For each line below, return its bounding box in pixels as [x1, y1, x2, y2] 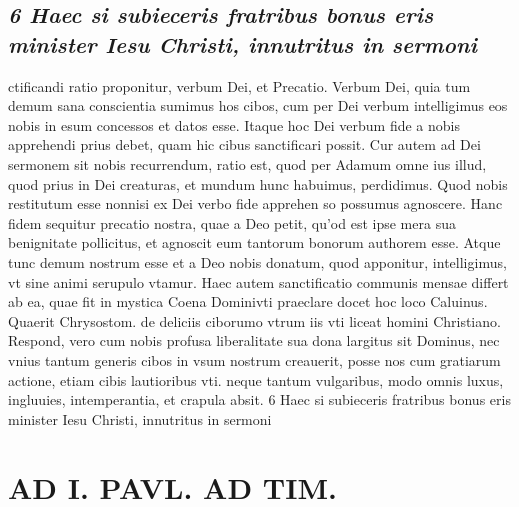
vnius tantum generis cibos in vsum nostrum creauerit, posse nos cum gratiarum [8, 349, 501, 370]
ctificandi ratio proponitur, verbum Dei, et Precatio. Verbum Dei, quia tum [8, 75, 471, 96]
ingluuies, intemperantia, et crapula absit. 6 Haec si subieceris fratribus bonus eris [8, 389, 511, 410]
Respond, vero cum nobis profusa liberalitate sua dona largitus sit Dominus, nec [8, 330, 500, 351]
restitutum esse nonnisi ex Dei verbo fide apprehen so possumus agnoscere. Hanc [8, 193, 503, 214]
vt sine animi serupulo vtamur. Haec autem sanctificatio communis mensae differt [8, 271, 509, 292]
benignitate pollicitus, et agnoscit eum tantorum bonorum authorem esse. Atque [8, 232, 501, 253]
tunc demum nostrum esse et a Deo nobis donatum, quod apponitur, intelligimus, [8, 251, 507, 272]
